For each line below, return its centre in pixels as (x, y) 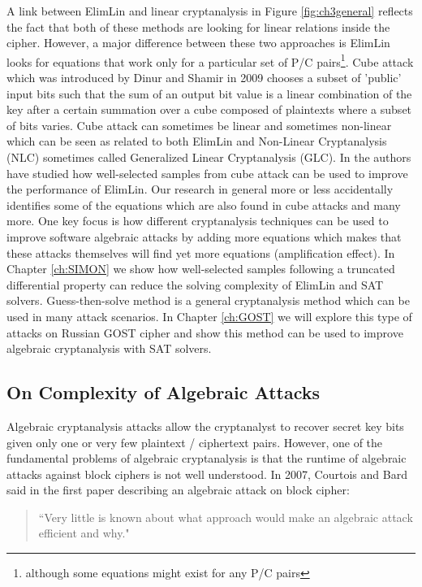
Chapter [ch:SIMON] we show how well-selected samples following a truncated (201, 269)
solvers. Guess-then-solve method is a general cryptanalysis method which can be (209, 300)
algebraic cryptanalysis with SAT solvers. (109, 348)
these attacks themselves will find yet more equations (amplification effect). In (201, 252)
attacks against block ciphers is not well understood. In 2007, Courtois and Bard (207, 474)
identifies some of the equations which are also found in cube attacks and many (204, 204)
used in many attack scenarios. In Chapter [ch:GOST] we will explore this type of (209, 316)
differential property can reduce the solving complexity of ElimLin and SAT (195, 284)
